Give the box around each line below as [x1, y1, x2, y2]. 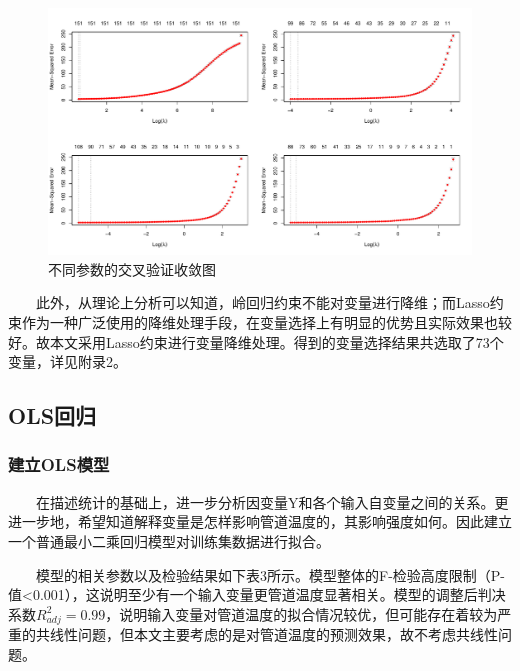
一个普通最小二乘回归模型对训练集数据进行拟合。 [8, 530, 330, 551]
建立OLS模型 [8, 452, 110, 477]
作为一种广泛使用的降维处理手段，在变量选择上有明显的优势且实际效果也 [21, 311, 498, 332]
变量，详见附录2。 [8, 351, 127, 372]
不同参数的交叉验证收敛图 [48, 258, 216, 279]
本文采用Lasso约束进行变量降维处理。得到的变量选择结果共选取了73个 [49, 331, 504, 352]
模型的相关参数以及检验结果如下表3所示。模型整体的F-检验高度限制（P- [36, 564, 505, 585]
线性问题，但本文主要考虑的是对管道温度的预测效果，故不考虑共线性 [49, 624, 498, 645]
